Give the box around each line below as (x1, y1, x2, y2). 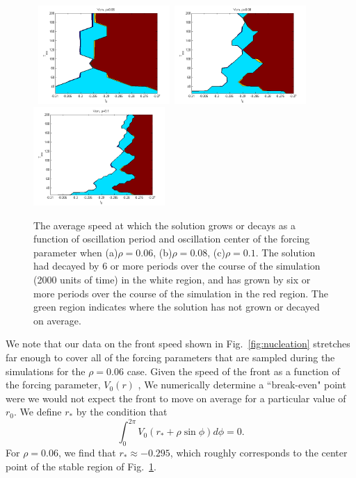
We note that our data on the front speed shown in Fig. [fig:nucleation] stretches (6, 336, 350, 351)
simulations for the (6, 363, 86, 378)
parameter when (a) (33, 245, 118, 259)
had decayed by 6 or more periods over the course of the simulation (33, 258, 321, 273)
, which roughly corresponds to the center (170, 445, 348, 460)
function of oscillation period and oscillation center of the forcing (33, 231, 310, 246)
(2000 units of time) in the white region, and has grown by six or (33, 272, 311, 286)
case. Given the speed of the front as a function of (127, 363, 340, 378)
